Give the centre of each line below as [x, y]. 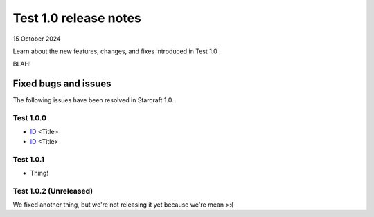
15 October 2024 [37, 39]
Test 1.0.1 [29, 159]
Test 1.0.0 [30, 118]
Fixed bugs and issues [62, 84]
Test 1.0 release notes [77, 18]
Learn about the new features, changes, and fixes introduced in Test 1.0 [115, 51]
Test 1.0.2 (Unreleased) [53, 191]
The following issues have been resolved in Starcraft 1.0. [93, 100]
